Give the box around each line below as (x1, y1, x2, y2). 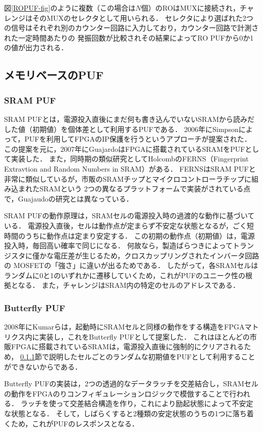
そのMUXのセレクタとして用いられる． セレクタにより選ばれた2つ (32, 12, 253, 23)
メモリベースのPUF (4, 67, 104, 83)
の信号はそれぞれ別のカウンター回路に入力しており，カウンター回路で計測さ (4, 22, 259, 33)
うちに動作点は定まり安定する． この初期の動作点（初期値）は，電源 (25, 230, 255, 241)
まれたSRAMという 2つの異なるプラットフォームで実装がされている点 (18, 183, 251, 194)
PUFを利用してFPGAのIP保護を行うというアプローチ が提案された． (24, 134, 251, 144)
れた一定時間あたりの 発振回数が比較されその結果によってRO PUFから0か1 (4, 32, 254, 43)
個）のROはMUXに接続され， (141, 3, 240, 13)
